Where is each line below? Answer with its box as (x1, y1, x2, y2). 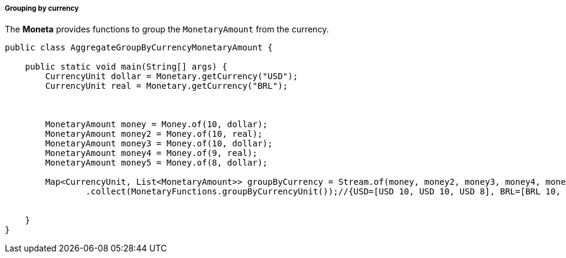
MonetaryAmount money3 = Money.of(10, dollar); (45, 139, 273, 149)
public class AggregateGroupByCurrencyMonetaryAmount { (5, 43, 273, 53)
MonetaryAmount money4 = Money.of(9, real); (45, 148, 258, 158)
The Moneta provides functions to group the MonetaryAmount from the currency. (5, 24, 329, 35)
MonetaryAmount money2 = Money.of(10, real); (45, 129, 263, 139)
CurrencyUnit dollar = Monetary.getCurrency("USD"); (45, 71, 298, 82)
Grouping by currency (5, 4, 79, 13)
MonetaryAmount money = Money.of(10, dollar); (45, 119, 268, 130)
